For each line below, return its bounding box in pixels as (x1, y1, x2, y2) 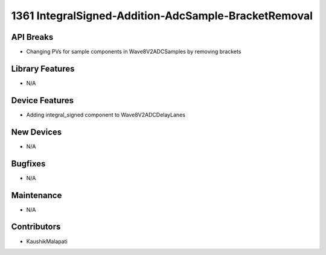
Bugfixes (11, 159, 46, 169)
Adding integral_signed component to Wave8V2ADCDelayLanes (26, 111, 185, 118)
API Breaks (11, 32, 54, 42)
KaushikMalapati (26, 238, 68, 245)
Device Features (11, 95, 74, 105)
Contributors (11, 222, 61, 232)
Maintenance (11, 190, 62, 200)
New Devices (11, 127, 62, 137)
